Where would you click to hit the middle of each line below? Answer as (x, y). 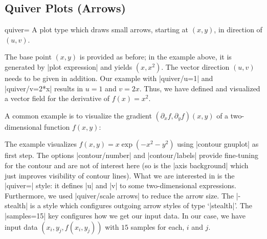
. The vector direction (195, 66)
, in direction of (238, 29)
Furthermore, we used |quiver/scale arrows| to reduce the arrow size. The (119, 195)
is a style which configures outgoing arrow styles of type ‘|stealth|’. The (141, 205)
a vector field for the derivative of (57, 98)
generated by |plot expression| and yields (69, 66)
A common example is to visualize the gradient (78, 115)
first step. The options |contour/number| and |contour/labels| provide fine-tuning (132, 155)
